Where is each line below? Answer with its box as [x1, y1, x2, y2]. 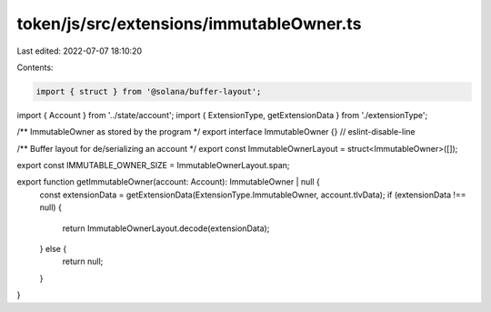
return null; [62, 256, 104, 267]
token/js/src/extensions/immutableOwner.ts [16, 14, 362, 34]
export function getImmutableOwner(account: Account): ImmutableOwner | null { [16, 176, 320, 187]
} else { [39, 244, 67, 255]
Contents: [16, 62, 54, 73]
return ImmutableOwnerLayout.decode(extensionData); [62, 223, 270, 234]
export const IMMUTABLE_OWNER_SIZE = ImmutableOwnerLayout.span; [16, 160, 290, 171]
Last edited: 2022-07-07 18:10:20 [16, 45, 143, 56]
